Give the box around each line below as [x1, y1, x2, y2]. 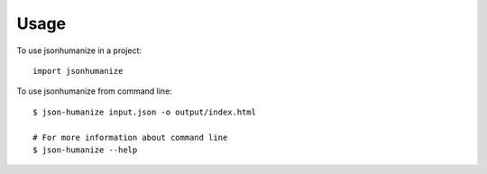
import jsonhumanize [32, 66, 124, 76]
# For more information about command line [32, 132, 228, 142]
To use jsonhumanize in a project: [16, 45, 142, 56]
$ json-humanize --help [32, 144, 138, 155]
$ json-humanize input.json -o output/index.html [32, 106, 257, 117]
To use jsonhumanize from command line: [16, 86, 173, 96]
